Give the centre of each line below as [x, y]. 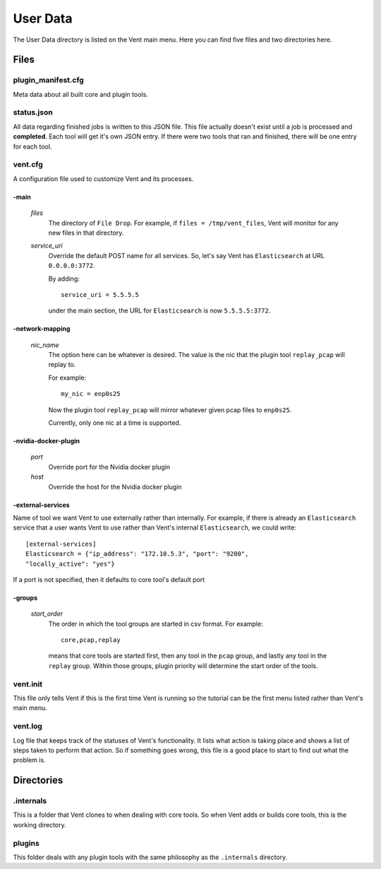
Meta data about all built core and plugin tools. [80, 94]
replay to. [62, 365]
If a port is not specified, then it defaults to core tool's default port [109, 579]
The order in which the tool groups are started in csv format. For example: [156, 624]
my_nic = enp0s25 [91, 394]
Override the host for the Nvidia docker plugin [115, 486]
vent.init [28, 684]
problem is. [29, 760]
